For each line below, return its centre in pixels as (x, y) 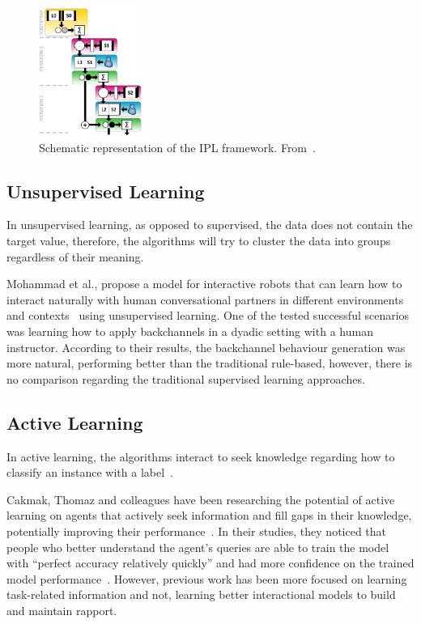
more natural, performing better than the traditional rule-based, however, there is (210, 363)
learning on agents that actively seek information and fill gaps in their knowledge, (209, 515)
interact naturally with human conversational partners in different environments (205, 299)
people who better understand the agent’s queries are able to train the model (198, 547)
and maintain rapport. (62, 610)
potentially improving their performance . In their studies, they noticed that (197, 531)
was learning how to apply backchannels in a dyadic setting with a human (190, 331)
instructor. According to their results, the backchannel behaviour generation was (206, 347)
